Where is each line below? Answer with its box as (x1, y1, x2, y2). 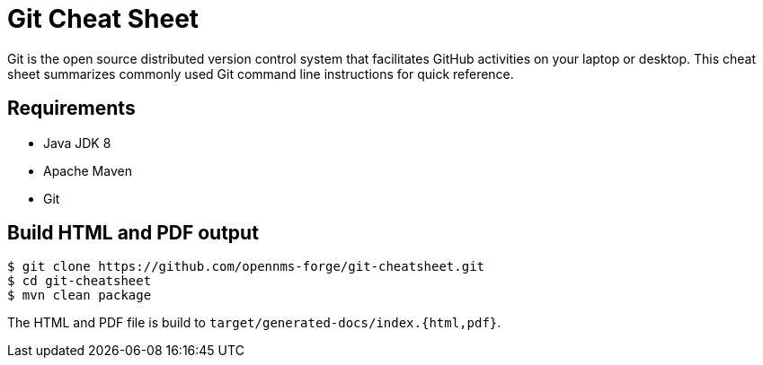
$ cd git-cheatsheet (7, 274, 152, 289)
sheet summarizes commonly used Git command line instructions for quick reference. (7, 65, 514, 82)
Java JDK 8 (43, 135, 111, 151)
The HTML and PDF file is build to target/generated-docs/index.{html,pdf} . (7, 315, 501, 331)
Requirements (7, 97, 136, 120)
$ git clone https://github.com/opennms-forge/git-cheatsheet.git (7, 259, 485, 274)
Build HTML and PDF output (7, 222, 259, 245)
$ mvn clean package (7, 288, 152, 303)
